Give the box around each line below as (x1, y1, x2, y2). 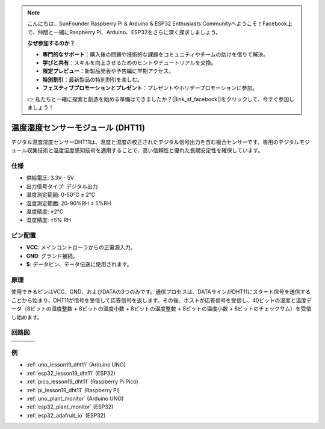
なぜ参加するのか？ (27, 40, 75, 47)
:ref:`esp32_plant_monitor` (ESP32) (26, 403, 114, 410)
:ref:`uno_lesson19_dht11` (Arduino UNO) (26, 361, 126, 368)
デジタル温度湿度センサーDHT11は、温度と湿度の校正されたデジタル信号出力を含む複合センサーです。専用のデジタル (11, 138, 300, 146)
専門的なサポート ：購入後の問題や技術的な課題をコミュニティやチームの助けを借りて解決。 (42, 51, 269, 58)
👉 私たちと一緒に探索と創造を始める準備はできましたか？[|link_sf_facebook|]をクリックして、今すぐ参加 (27, 95, 289, 102)
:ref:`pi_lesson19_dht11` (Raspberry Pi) (26, 386, 120, 394)
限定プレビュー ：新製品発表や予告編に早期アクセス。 (42, 67, 175, 75)
